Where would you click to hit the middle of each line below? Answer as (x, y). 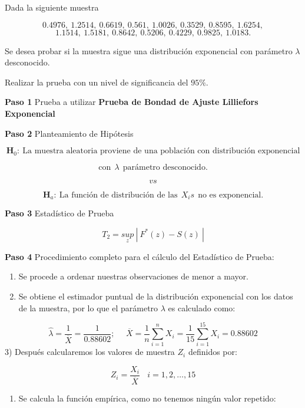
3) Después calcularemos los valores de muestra (90, 352)
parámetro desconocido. (165, 167)
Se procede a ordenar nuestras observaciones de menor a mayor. (134, 276)
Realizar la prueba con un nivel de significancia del (97, 82)
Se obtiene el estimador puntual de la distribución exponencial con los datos (156, 296)
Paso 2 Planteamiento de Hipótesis (69, 133)
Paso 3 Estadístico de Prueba (59, 213)
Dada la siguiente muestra (52, 7)
